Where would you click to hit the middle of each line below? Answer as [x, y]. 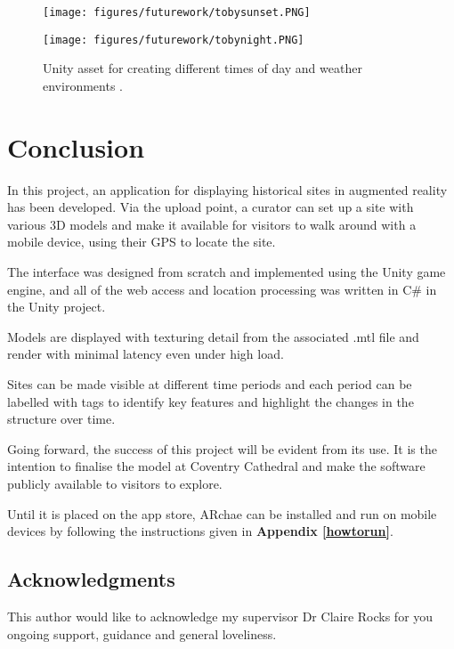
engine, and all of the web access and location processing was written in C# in [222, 289]
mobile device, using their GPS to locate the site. [142, 242]
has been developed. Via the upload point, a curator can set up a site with [211, 207]
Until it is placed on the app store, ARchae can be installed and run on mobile [222, 513]
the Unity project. [57, 307]
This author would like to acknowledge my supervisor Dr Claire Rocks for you [220, 616]
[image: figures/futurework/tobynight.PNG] [174, 40]
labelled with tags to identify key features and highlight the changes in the [211, 401]
